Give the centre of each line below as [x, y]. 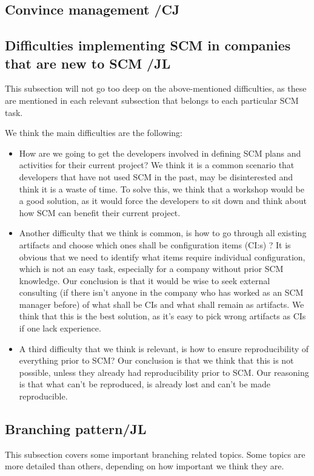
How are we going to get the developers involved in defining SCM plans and [160, 153]
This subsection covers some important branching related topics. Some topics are [155, 454]
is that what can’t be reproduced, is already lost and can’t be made [145, 384]
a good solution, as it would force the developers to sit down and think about [163, 201]
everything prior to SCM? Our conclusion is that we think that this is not [156, 360]
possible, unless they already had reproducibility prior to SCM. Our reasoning [164, 372]
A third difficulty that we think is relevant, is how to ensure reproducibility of [164, 348]
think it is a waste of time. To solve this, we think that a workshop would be [162, 189]
